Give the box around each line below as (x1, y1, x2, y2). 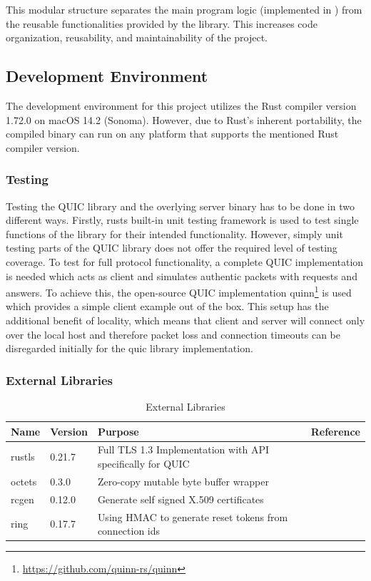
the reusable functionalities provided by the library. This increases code (6, 16, 317, 31)
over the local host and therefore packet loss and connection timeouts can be (6, 327, 340, 341)
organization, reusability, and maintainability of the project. (6, 30, 268, 45)
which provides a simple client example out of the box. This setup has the (6, 299, 329, 314)
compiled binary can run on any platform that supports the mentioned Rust (6, 126, 339, 141)
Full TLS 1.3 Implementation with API (97, 442, 270, 457)
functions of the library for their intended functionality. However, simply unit (6, 226, 343, 241)
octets (11, 473, 37, 488)
